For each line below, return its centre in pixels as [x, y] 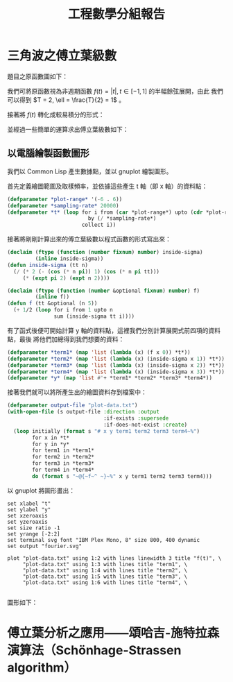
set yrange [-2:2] [34, 534]
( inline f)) [52, 297]
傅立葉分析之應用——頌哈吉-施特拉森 [113, 633]
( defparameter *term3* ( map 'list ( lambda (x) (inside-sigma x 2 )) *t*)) [116, 365]
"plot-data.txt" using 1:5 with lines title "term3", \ [105, 577]
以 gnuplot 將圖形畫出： [41, 491]
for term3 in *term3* [63, 463]
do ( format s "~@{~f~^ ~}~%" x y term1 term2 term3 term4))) [122, 476]
